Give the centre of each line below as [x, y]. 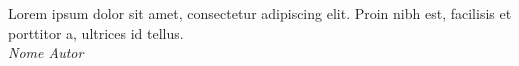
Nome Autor [46, 52]
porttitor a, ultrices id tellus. [96, 32]
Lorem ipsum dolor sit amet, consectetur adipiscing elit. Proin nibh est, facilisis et [260, 13]
